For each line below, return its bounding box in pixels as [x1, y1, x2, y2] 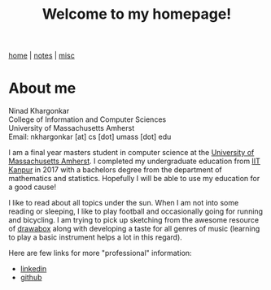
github [20, 273, 42, 283]
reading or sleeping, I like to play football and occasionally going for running [8, 206, 263, 216]
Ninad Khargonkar [8, 106, 70, 116]
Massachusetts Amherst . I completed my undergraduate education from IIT [8, 156, 260, 167]
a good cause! [8, 182, 57, 192]
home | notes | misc [8, 50, 75, 61]
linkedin [20, 264, 47, 274]
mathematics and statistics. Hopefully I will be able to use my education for [8, 174, 260, 184]
